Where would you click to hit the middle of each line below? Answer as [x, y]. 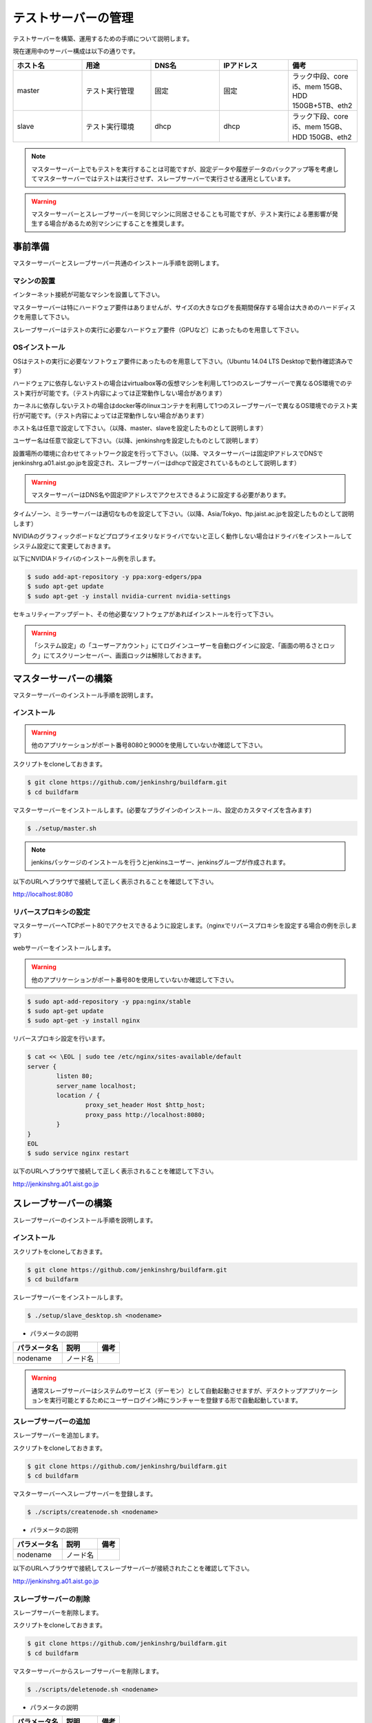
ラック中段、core [320, 77]
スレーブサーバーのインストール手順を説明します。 [85, 1220]
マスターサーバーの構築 [63, 679]
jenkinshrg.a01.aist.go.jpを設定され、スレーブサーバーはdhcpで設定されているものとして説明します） [156, 463]
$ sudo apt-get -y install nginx [84, 1021]
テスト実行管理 [110, 91]
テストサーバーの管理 [73, 18]
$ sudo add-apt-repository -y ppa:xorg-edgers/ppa [115, 577]
